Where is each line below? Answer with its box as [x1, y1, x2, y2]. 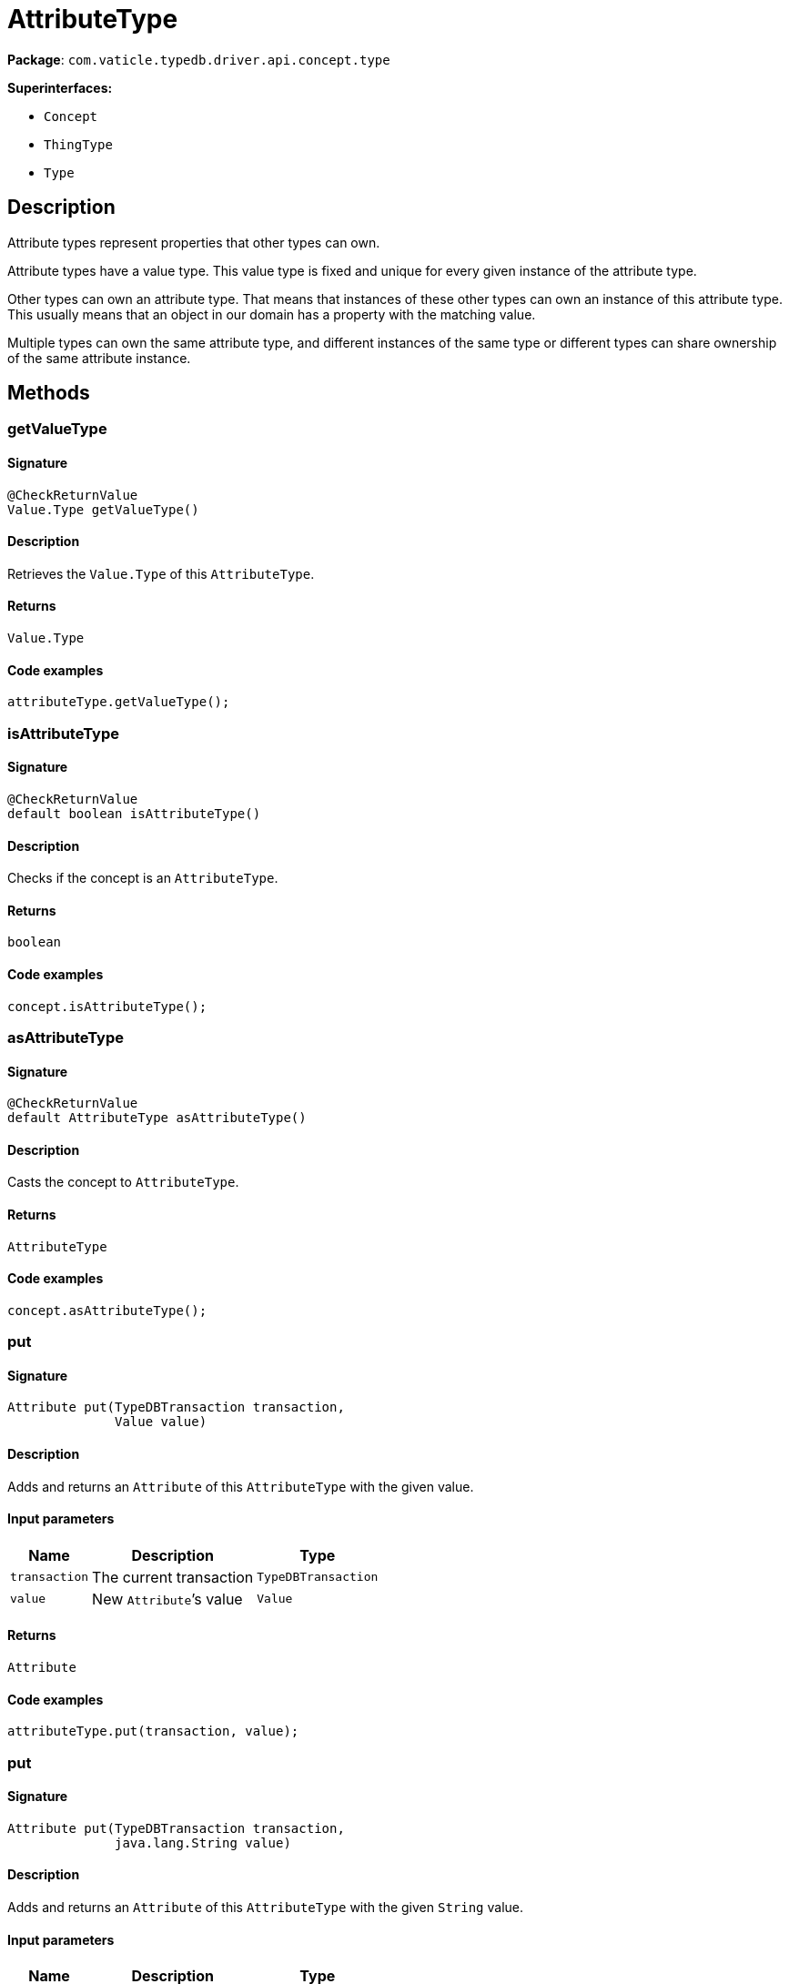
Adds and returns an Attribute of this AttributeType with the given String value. [7, 1899, 523, 1916]
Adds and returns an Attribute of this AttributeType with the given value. [7, 1478, 474, 1494]
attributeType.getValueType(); [7, 694, 230, 710]
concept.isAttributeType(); [7, 998, 207, 1014]
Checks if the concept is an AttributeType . [7, 870, 278, 886]
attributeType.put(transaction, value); [7, 1724, 299, 1739]
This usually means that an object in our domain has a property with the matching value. [7, 306, 536, 322]
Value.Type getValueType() [7, 501, 199, 517]
